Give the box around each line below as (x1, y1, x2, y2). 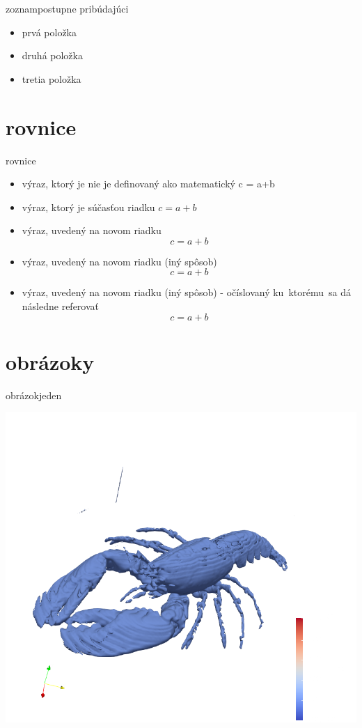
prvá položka (22, 24, 77, 39)
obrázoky (6, 347, 95, 375)
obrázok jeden (6, 387, 62, 402)
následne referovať (22, 299, 100, 313)
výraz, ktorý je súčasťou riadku (22, 199, 155, 214)
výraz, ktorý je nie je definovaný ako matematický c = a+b (22, 176, 275, 191)
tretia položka (22, 71, 81, 86)
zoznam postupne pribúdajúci (6, 1, 129, 15)
